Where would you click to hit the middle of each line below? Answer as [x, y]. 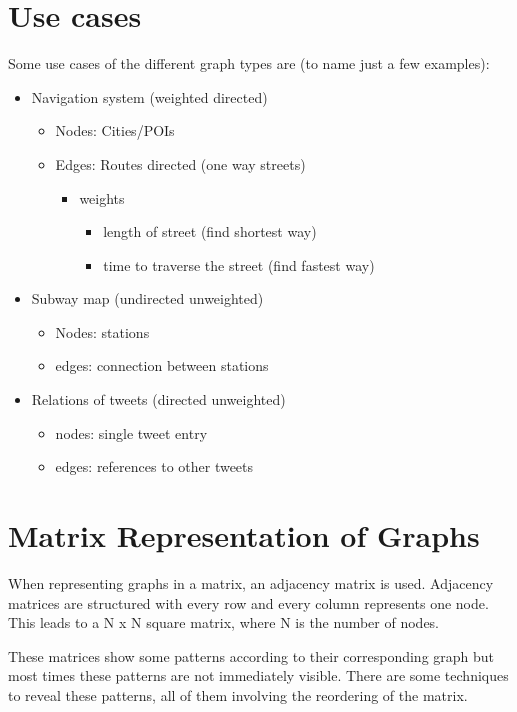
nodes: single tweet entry [131, 432]
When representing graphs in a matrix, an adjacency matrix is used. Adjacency [251, 582]
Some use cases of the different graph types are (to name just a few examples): [249, 63]
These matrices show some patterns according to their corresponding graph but [251, 655]
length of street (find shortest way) [210, 231]
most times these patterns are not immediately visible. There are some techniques [258, 675]
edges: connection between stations [162, 365]
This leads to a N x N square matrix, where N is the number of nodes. [224, 622]
